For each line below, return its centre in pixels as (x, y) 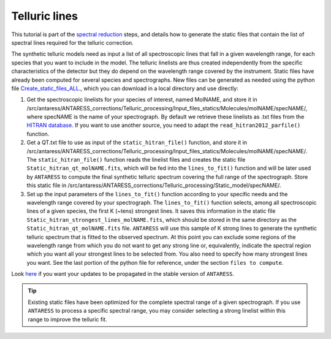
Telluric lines (44, 16)
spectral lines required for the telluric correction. (73, 42)
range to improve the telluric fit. (67, 319)
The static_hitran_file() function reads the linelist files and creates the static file (136, 160)
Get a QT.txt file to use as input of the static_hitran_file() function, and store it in (137, 143)
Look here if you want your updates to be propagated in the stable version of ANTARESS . (123, 274)
